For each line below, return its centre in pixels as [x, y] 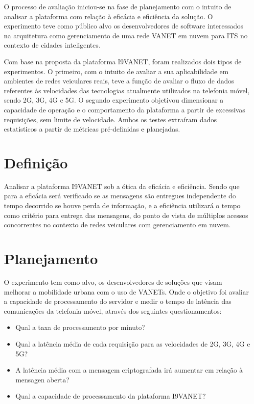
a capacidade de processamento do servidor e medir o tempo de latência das [118, 301]
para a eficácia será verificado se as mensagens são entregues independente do [120, 196]
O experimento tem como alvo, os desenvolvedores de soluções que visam [113, 282]
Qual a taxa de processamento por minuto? [80, 327]
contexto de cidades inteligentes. [52, 45]
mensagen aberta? [42, 379]
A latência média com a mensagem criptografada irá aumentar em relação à [129, 370]
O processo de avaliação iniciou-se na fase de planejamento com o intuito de [118, 6]
